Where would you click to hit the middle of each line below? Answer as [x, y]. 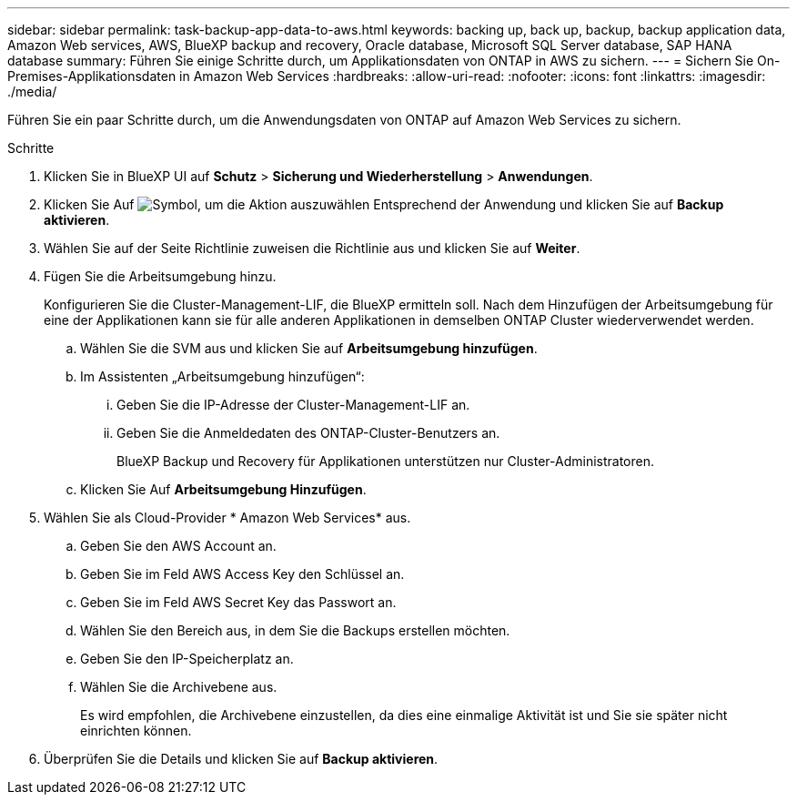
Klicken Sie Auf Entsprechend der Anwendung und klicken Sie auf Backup [384, 204]
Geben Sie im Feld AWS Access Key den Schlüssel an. [242, 574]
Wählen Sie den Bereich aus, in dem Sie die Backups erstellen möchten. [295, 630]
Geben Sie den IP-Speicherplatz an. [187, 659]
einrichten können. [136, 731]
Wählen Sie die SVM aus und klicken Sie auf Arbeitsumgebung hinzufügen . [309, 348]
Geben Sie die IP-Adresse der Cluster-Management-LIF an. [293, 405]
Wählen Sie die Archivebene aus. [179, 687]
